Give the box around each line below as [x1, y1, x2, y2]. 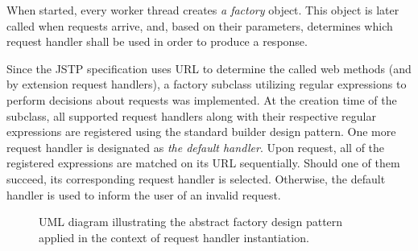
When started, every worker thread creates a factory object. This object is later [6, 2, 399, 18]
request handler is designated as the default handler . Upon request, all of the [6, 138, 385, 155]
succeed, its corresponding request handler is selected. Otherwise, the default [6, 170, 386, 187]
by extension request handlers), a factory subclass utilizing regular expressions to [6, 76, 407, 93]
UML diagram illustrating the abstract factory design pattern [39, 213, 343, 230]
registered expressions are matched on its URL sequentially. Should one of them [6, 154, 400, 171]
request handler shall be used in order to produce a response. [6, 33, 308, 50]
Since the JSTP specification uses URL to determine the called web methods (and [6, 60, 412, 76]
